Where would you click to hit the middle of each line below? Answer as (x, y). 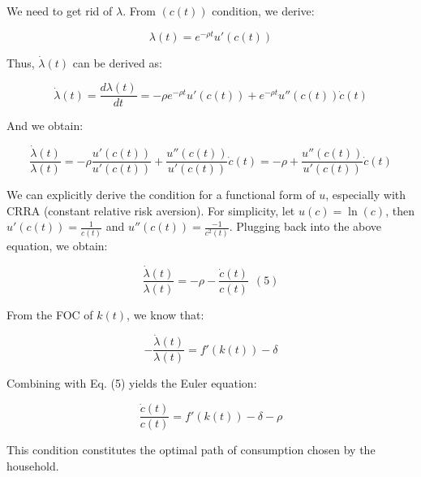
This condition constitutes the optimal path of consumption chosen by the (191, 450)
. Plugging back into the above (305, 226)
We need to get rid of (60, 11)
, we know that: (165, 314)
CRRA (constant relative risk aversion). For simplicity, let (151, 210)
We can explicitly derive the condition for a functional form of (161, 195)
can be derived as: (117, 62)
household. (33, 465)
